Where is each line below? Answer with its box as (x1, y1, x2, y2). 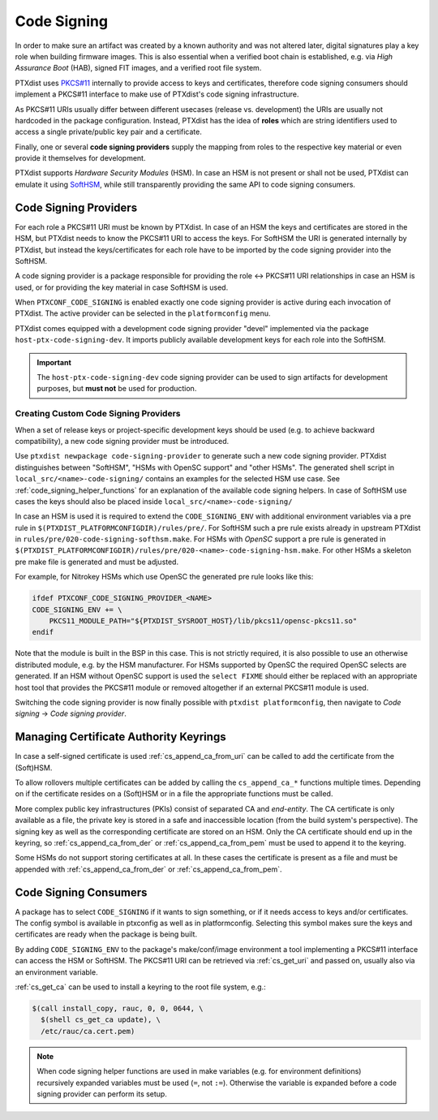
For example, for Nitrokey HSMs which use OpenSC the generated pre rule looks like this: (15, 572, 314, 582)
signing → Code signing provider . (15, 709, 127, 718)
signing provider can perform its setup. (36, 1088, 168, 1099)
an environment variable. (15, 967, 98, 977)
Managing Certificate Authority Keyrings (15, 730, 226, 744)
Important (36, 357, 72, 367)
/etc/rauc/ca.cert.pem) (41, 1027, 135, 1036)
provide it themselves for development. (15, 153, 146, 163)
